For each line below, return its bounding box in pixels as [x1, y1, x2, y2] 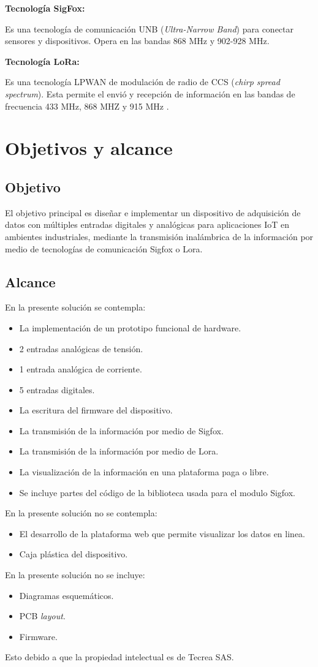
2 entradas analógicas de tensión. [19, 342, 143, 355]
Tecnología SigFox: [5, 2, 85, 14]
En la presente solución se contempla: [5, 301, 146, 314]
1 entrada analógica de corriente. [19, 363, 142, 375]
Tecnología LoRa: [5, 55, 80, 67]
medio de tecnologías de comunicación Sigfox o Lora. [5, 242, 203, 255]
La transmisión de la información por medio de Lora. [19, 445, 219, 458]
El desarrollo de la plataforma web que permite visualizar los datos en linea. [19, 527, 305, 540]
